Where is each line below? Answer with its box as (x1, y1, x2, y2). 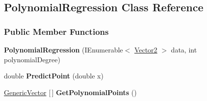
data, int (171, 45, 197, 54)
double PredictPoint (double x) (4, 71, 103, 81)
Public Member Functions (4, 25, 109, 37)
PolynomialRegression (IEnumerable (4, 45, 123, 54)
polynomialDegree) (4, 54, 60, 64)
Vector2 (134, 45, 157, 54)
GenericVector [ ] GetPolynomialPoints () (4, 87, 137, 97)
